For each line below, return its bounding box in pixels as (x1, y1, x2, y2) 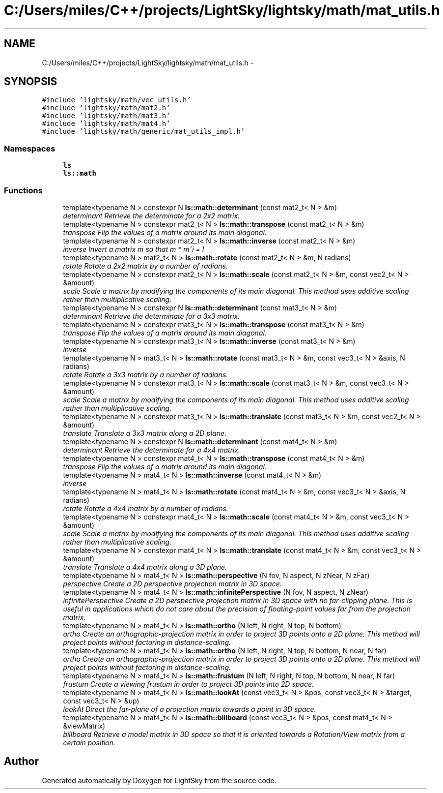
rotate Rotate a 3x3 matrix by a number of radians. (63, 370, 228, 379)
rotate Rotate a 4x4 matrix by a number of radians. (63, 504, 228, 513)
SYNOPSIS (4, 75, 57, 88)
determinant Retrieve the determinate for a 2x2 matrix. (63, 211, 240, 220)
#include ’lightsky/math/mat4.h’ (42, 120, 170, 128)
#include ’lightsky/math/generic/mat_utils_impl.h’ (42, 127, 245, 136)
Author (4, 755, 39, 768)
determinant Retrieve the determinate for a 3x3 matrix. (63, 311, 240, 320)
